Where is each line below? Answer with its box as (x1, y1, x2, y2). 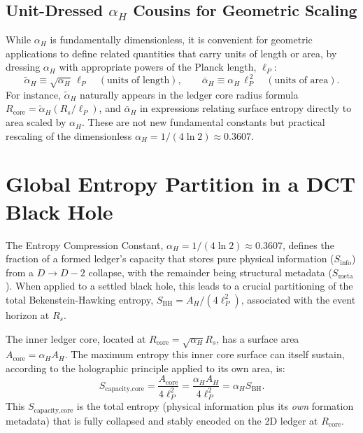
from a (6, 264, 34, 279)
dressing (6, 59, 41, 74)
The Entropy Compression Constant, (6, 237, 164, 252)
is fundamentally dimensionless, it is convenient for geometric (50, 32, 313, 47)
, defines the (282, 237, 334, 252)
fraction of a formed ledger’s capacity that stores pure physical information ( (6, 251, 334, 266)
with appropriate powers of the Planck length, (59, 59, 257, 74)
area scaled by (6, 115, 66, 129)
